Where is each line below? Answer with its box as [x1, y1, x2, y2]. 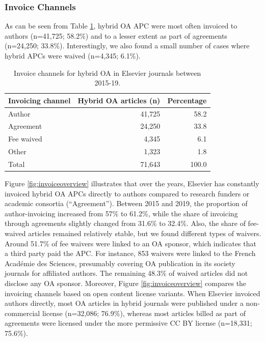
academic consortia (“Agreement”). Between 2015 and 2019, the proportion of [5, 198, 248, 209]
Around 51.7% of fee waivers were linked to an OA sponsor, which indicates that [5, 238, 256, 248]
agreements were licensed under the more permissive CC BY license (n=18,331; [5, 318, 252, 328]
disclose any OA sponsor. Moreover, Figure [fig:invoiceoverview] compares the [5, 278, 247, 289]
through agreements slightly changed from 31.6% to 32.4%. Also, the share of [5, 218, 246, 229]
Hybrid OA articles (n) [77, 95, 161, 105]
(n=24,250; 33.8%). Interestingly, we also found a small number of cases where [5, 40, 250, 51]
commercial [5, 307, 40, 318]
